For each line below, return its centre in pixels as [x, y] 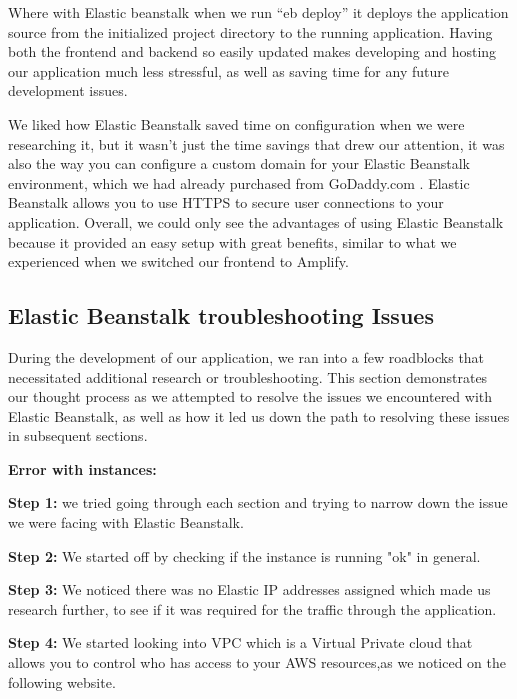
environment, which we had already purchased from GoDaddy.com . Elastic [239, 182]
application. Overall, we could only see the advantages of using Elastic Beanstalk [256, 221]
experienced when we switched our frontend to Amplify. [178, 261]
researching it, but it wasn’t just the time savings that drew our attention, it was [256, 143]
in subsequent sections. [78, 435]
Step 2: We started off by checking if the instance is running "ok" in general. [244, 555]
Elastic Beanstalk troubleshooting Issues [221, 315]
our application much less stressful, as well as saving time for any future [228, 70]
